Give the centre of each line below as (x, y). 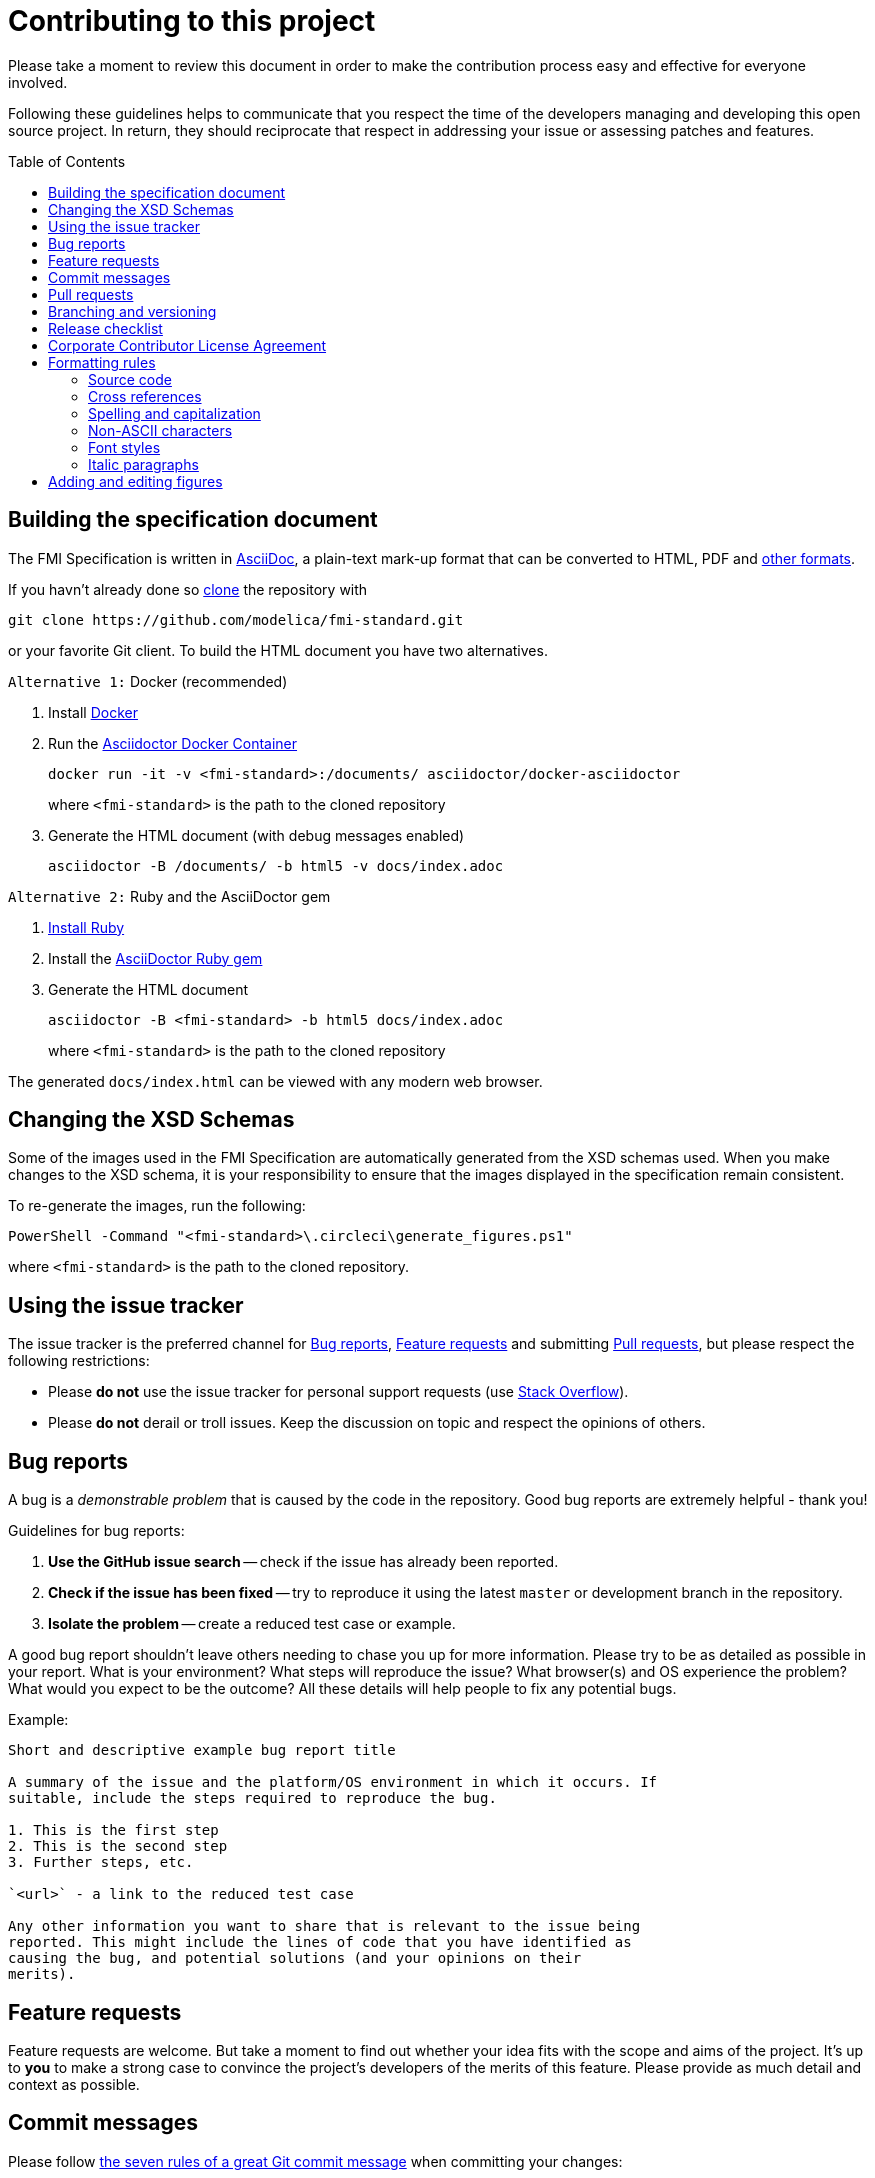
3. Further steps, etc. (101, 1862)
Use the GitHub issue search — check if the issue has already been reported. (303, 1562)
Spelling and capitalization (174, 413)
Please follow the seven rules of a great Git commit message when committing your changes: (315, 2161)
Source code (130, 379)
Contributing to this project (192, 21)
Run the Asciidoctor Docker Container (173, 743)
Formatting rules (102, 362)
